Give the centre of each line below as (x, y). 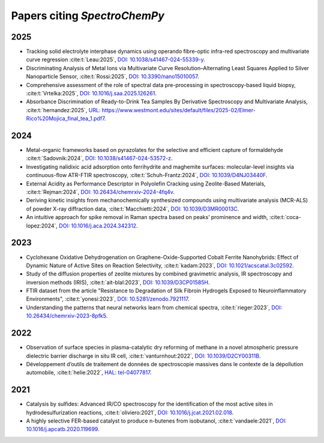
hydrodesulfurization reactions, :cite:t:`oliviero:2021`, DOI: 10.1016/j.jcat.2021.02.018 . (130, 412)
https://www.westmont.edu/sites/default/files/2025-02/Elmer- (179, 110)
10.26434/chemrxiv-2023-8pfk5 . (67, 316)
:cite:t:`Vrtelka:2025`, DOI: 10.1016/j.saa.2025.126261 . (91, 94)
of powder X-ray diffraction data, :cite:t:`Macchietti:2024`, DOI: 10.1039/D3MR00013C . (133, 209)
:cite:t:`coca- (285, 217)
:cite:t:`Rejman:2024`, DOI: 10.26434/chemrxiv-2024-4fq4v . (100, 192)
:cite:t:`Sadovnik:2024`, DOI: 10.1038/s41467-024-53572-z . (100, 158)
